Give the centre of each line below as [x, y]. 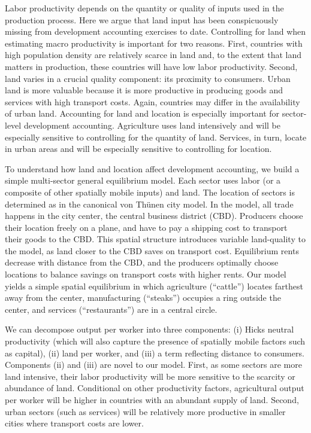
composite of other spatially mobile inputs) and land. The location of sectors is [150, 192]
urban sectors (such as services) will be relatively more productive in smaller [145, 411]
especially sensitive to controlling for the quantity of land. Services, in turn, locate [156, 137]
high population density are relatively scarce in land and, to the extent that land [153, 55]
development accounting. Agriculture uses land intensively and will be [152, 125]
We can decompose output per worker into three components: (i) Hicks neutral [150, 329]
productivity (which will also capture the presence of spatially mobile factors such [155, 341]
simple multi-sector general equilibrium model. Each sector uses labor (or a [143, 180]
